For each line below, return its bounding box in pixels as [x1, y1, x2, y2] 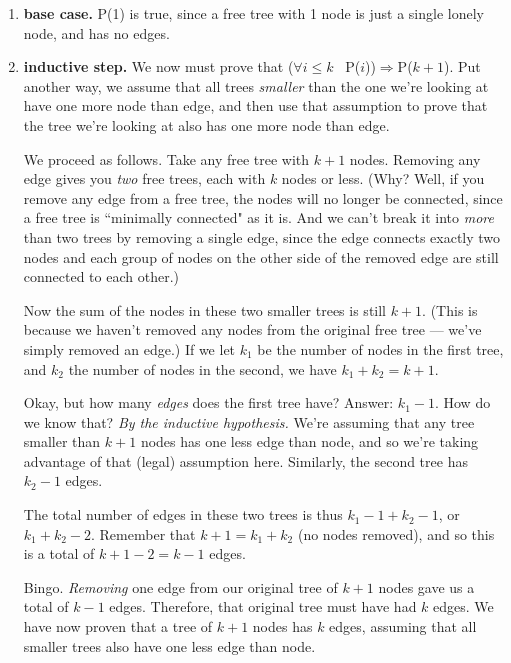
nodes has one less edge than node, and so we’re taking [140, 431, 479, 452]
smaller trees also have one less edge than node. [23, 635, 316, 656]
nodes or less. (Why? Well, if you [281, 168, 485, 189]
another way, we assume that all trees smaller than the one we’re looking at [23, 75, 489, 96]
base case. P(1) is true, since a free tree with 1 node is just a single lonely [23, 3, 484, 23]
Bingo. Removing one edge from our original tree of [23, 576, 338, 597]
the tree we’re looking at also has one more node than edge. [23, 114, 390, 135]
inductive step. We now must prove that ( [23, 56, 294, 77]
